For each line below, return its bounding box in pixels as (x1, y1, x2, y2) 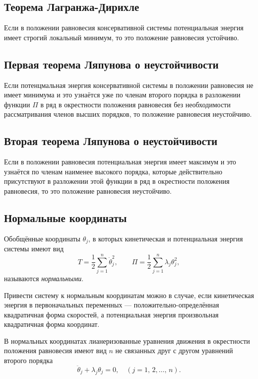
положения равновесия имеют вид (4, 345, 107, 356)
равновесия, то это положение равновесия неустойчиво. (4, 185, 172, 196)
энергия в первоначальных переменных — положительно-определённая (4, 300, 219, 310)
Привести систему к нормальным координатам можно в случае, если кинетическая (4, 290, 254, 300)
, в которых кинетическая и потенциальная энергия (88, 233, 243, 243)
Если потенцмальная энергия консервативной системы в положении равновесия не (4, 79, 254, 90)
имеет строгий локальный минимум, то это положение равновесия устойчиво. (4, 32, 239, 42)
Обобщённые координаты (4, 233, 81, 243)
